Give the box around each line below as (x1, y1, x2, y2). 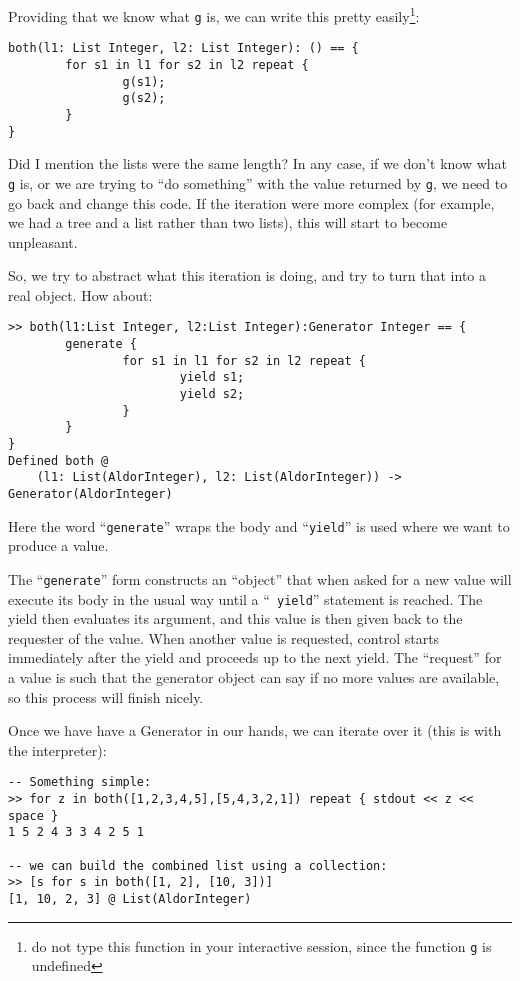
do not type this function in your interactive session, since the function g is (31, 935, 492, 956)
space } (8, 808, 59, 823)
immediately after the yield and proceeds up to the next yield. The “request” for (8, 647, 502, 668)
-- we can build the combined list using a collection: (8, 858, 388, 873)
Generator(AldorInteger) (8, 487, 173, 502)
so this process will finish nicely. (8, 686, 204, 707)
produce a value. (8, 535, 109, 556)
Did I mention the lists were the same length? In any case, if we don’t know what (8, 153, 508, 174)
